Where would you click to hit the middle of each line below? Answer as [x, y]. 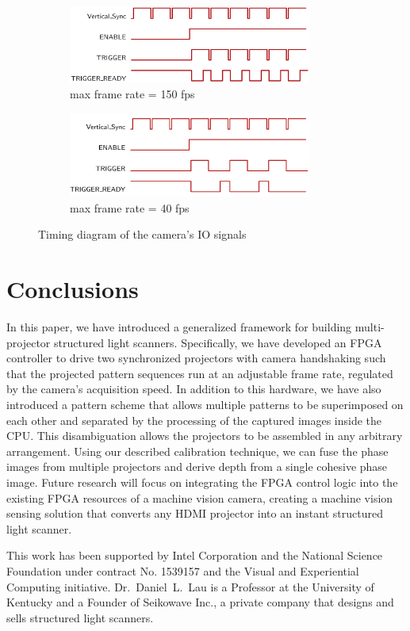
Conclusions [73, 289]
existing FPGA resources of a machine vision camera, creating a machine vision [200, 497]
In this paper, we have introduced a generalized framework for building [179, 327]
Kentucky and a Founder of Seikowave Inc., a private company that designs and [200, 602]
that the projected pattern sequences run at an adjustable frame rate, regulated [200, 373]
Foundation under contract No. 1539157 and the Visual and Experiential [183, 570]
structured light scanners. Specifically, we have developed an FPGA [218, 342]
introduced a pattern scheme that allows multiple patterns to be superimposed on [205, 405]
